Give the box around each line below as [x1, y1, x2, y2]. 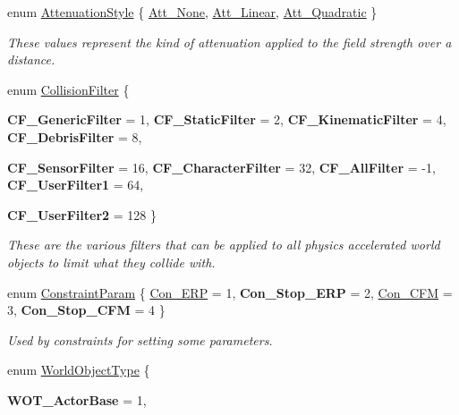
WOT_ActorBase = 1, [7, 390, 147, 409]
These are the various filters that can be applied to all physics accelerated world [7, 235, 440, 254]
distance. [7, 50, 55, 69]
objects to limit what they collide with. [7, 252, 216, 271]
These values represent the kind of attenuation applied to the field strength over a [7, 32, 452, 51]
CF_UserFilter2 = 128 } [7, 205, 157, 224]
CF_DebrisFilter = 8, [7, 127, 142, 146]
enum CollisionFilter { [7, 80, 130, 98]
